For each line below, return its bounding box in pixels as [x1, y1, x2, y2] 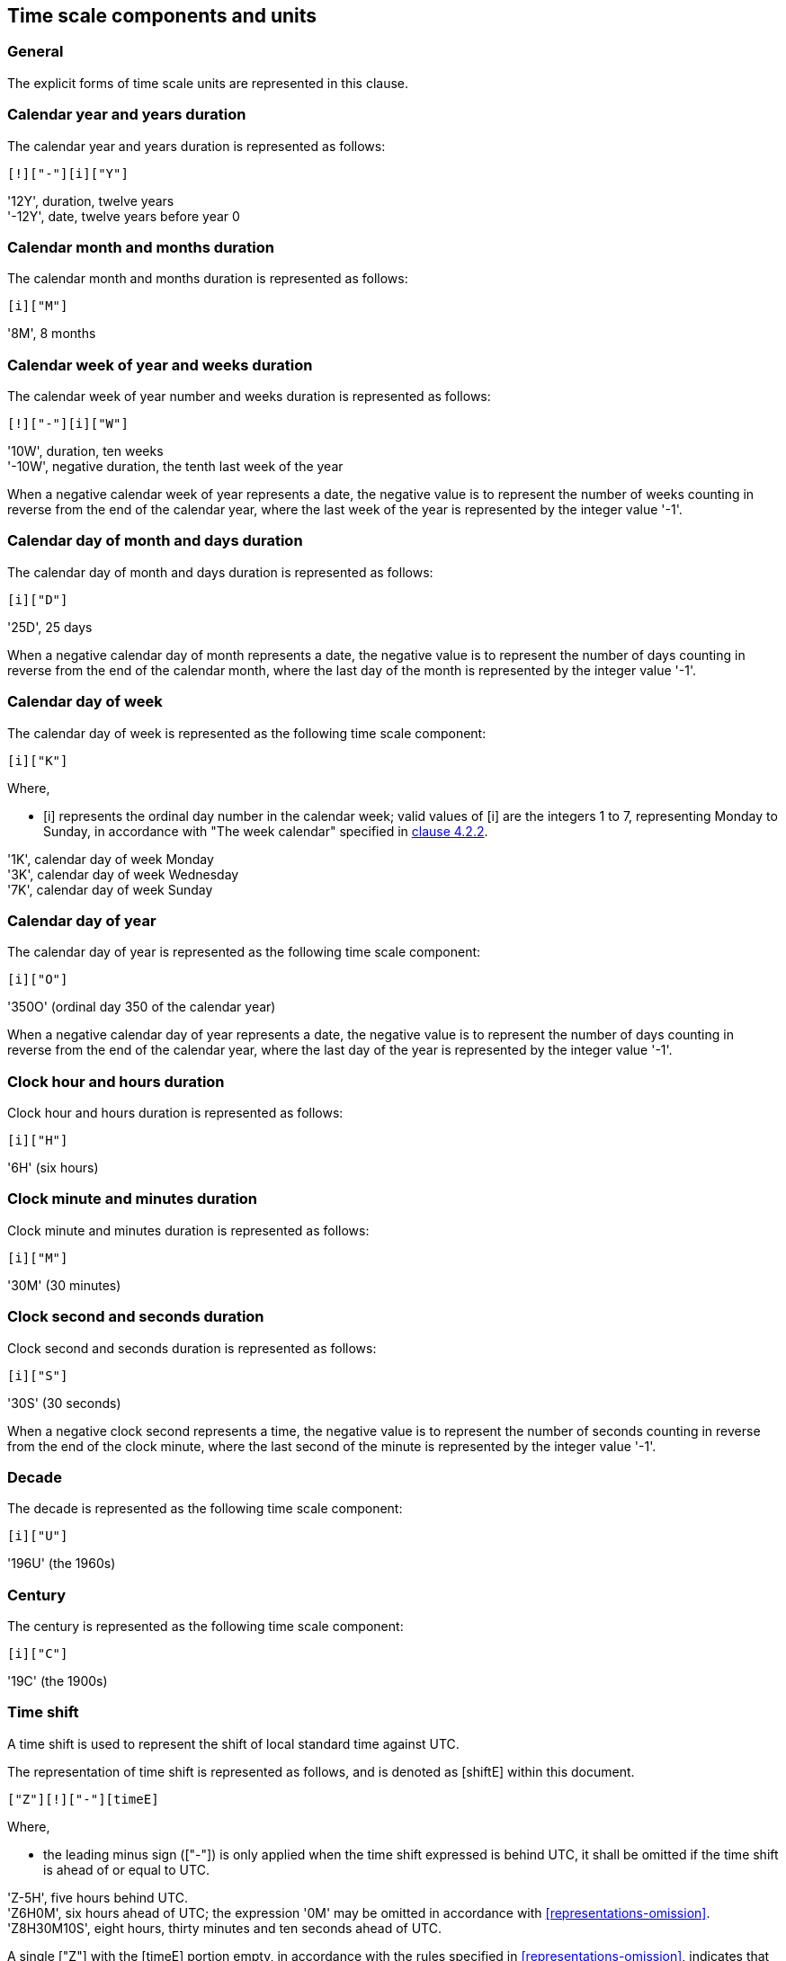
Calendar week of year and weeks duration [7, 355, 313, 374]
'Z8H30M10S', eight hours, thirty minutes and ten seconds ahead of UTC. [7, 1920, 442, 1936]
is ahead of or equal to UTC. [43, 1861, 210, 1877]
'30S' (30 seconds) [7, 1395, 121, 1411]
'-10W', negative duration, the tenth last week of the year [7, 459, 344, 475]
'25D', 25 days [7, 619, 93, 635]
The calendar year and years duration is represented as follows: [7, 138, 386, 154]
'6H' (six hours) [7, 1160, 99, 1176]
